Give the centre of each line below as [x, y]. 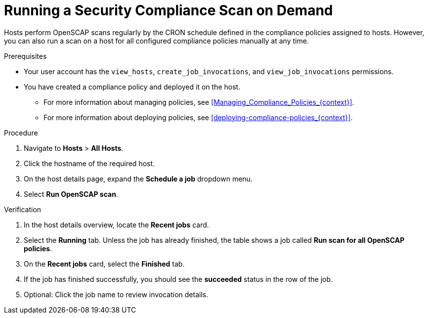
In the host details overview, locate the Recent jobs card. [116, 225]
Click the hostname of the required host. [89, 163]
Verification [23, 209]
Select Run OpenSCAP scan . [71, 194]
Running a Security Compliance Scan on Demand [169, 10]
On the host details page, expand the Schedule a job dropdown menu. [138, 179]
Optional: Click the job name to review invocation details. [116, 294]
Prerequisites [25, 56]
